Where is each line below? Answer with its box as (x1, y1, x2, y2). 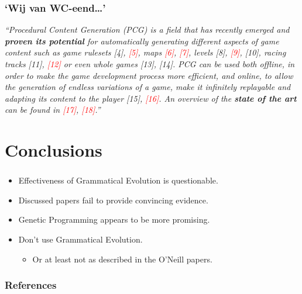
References (5, 278, 57, 292)
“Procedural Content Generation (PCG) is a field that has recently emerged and (5, 23, 290, 36)
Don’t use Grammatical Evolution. (18, 233, 143, 245)
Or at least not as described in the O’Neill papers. (32, 253, 212, 265)
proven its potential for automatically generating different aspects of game (5, 34, 279, 47)
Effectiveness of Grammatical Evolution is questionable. (18, 174, 218, 186)
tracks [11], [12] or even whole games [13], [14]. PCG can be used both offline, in (5, 58, 295, 70)
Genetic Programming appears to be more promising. (18, 213, 210, 226)
